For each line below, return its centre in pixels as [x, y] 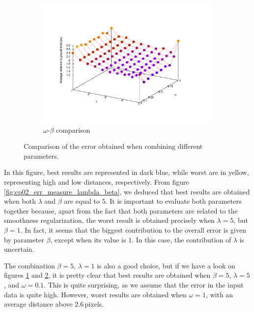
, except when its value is [88, 239]
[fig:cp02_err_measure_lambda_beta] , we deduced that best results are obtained [127, 191]
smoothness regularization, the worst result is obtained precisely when [109, 220]
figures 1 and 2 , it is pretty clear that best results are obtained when [107, 275]
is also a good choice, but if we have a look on [166, 265]
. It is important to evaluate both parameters [173, 201]
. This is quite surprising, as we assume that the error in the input [144, 285]
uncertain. [19, 249]
